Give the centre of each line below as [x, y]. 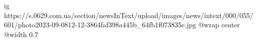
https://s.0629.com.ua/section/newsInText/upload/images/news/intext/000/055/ [129, 15]
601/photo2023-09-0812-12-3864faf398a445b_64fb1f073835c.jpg [100, 25]
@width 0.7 [21, 34]
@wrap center [219, 25]
